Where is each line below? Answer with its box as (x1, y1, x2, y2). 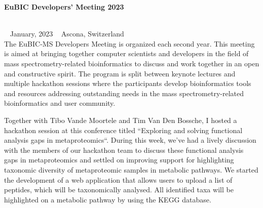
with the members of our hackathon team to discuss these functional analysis (4, 144, 244, 155)
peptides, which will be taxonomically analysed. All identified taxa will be (4, 184, 234, 195)
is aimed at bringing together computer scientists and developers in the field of (4, 48, 249, 59)
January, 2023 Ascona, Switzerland (10, 28, 124, 39)
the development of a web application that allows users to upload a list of (4, 174, 233, 185)
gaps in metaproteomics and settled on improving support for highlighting (4, 154, 234, 165)
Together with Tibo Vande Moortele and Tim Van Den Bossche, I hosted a (4, 114, 237, 125)
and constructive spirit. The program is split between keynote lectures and (4, 68, 236, 78)
